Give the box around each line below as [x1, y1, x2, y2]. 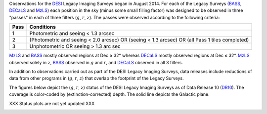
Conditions [29, 24, 56, 31]
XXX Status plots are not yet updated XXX [9, 100, 95, 106]
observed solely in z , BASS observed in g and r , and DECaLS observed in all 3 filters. [9, 59, 183, 65]
